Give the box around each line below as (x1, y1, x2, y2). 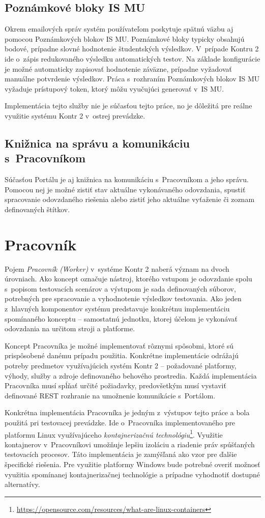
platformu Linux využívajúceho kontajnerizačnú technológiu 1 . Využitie (5, 427, 223, 440)
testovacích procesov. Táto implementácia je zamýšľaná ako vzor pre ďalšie (5, 449, 237, 459)
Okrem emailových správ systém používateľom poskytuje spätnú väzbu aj (5, 23, 233, 34)
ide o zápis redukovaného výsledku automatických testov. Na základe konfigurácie (5, 53, 260, 64)
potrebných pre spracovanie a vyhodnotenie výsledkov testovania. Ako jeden (5, 293, 242, 304)
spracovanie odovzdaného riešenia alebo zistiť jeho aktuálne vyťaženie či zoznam (5, 194, 255, 205)
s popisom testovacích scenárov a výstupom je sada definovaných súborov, (5, 283, 236, 294)
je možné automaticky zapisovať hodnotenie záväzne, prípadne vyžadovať (5, 63, 232, 74)
